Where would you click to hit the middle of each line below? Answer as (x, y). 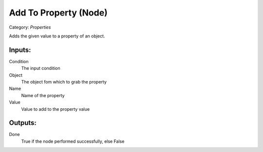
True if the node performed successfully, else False (73, 141)
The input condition (41, 68)
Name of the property (43, 95)
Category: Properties (30, 27)
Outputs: (23, 123)
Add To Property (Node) (58, 13)
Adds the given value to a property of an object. (57, 36)
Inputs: (20, 50)
